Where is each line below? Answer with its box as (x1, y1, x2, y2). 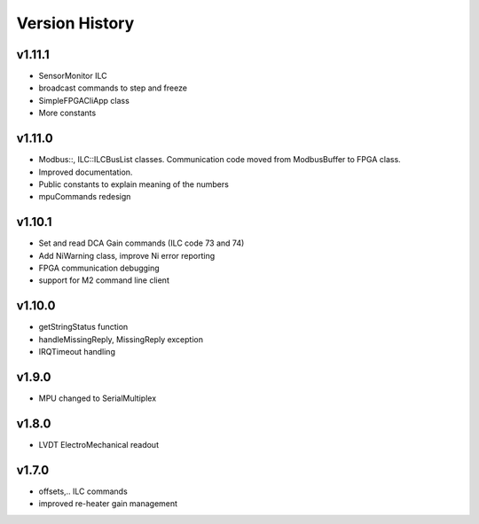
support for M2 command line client (38, 275, 170, 285)
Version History (16, 13, 135, 33)
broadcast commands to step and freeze (38, 82, 188, 93)
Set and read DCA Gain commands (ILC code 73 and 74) (38, 238, 245, 248)
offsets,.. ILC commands (38, 486, 128, 497)
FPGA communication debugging (38, 262, 160, 273)
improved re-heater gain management (38, 498, 177, 509)
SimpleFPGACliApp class (38, 95, 130, 106)
